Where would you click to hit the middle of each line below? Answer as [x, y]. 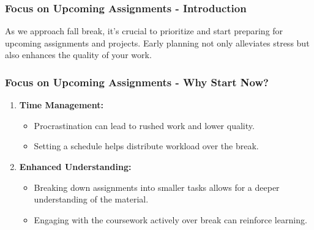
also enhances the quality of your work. [78, 55]
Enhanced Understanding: [75, 166]
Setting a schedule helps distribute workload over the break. [146, 146]
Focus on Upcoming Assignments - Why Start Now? [137, 82]
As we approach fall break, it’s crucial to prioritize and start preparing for [144, 31]
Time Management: [61, 105]
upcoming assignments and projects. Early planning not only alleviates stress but [157, 43]
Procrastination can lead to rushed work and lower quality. [144, 125]
